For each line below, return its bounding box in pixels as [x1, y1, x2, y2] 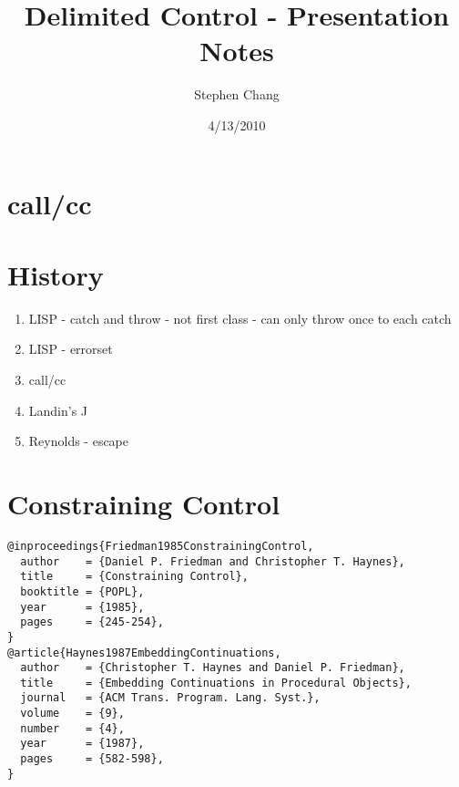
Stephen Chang [194, 85, 280, 104]
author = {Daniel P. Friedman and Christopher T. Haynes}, [20, 554, 405, 568]
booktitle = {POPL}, [20, 585, 145, 598]
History [7, 255, 104, 293]
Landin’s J [28, 400, 88, 419]
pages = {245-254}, [20, 616, 164, 629]
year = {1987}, [20, 737, 145, 751]
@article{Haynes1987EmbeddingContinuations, [7, 646, 281, 659]
